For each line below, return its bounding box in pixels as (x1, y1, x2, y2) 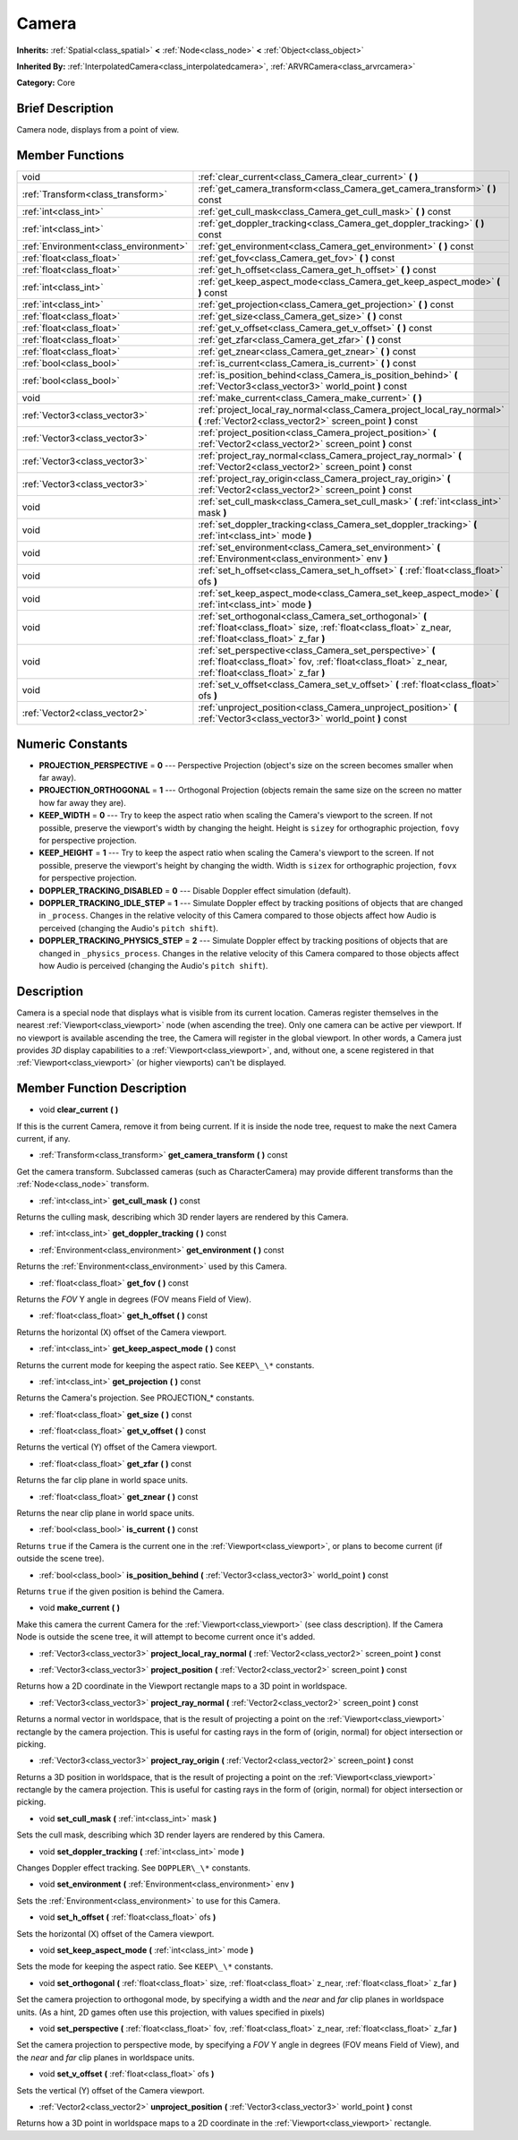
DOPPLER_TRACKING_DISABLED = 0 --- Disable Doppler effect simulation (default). (38, 885, 352, 895)
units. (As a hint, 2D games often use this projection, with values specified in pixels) (16, 2007, 326, 2017)
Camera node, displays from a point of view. (16, 124, 180, 135)
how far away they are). (38, 797, 127, 808)
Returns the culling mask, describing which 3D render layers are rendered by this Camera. (16, 1211, 349, 1222)
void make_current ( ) (38, 1603, 121, 1614)
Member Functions (16, 148, 124, 163)
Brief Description (16, 101, 114, 116)
